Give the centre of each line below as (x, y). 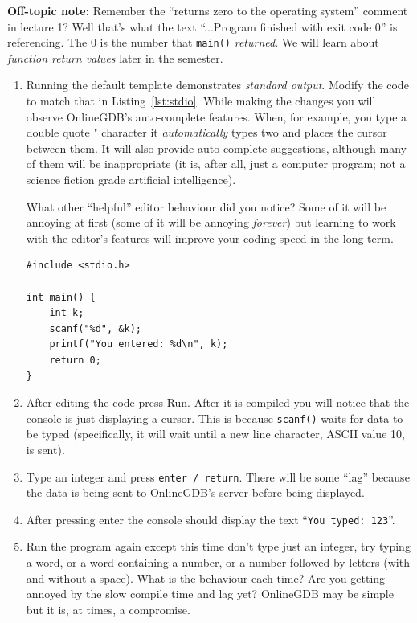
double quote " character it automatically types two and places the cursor (206, 132)
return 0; (75, 360)
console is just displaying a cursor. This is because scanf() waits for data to (215, 418)
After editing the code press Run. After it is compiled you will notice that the (218, 402)
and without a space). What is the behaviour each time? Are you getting (206, 578)
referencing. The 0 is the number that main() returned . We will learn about (193, 42)
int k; (67, 313)
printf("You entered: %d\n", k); (139, 344)
